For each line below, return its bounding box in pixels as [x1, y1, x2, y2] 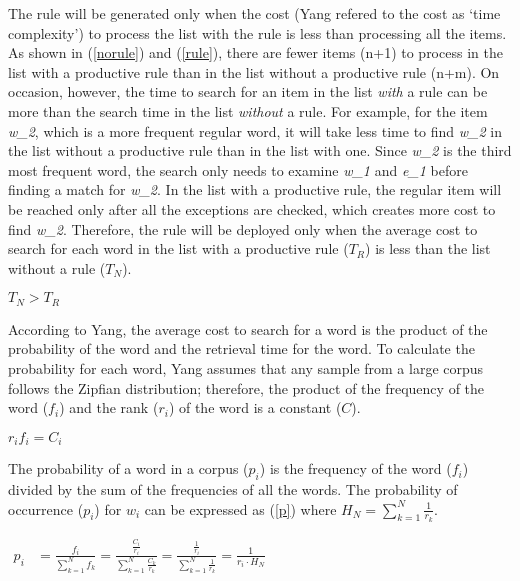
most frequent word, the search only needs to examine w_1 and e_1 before [8, 159, 468, 180]
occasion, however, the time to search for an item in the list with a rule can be [8, 81, 488, 102]
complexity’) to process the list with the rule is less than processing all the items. [8, 22, 507, 43]
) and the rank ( [59, 397, 159, 418]
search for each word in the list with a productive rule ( [8, 238, 349, 259]
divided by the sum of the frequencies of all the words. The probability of [8, 478, 458, 499]
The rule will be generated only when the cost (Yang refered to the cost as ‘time [8, 3, 501, 23]
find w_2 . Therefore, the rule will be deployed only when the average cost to [8, 218, 478, 239]
